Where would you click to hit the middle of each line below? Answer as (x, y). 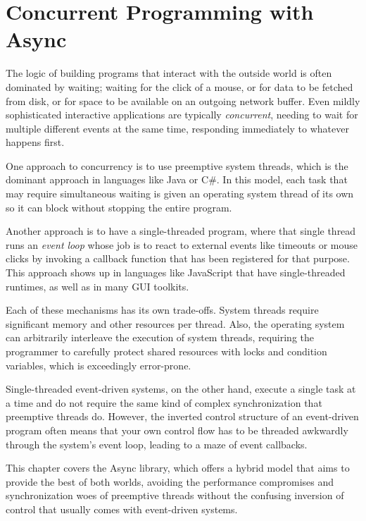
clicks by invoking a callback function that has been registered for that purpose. (178, 258)
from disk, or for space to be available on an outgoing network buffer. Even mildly (183, 100)
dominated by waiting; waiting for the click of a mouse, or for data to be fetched (179, 86)
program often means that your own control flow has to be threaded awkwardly (177, 430)
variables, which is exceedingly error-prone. (99, 365)
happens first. (35, 142)
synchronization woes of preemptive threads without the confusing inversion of (175, 495)
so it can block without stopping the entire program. (119, 207)
